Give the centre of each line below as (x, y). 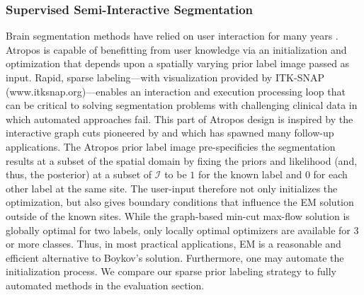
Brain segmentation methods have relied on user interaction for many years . (172, 36)
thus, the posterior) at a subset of (79, 174)
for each (330, 174)
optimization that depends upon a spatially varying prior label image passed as (178, 63)
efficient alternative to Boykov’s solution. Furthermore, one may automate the (175, 257)
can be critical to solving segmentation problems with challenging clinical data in (182, 105)
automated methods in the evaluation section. (105, 285)
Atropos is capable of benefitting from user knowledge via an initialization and (176, 49)
